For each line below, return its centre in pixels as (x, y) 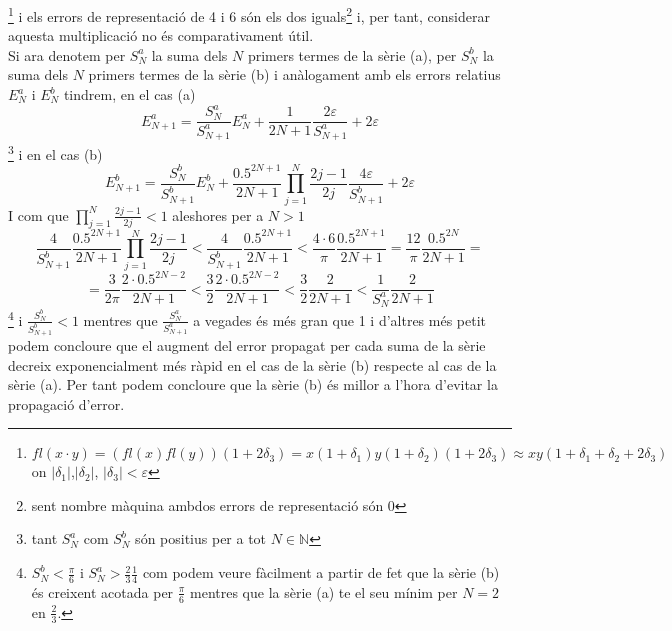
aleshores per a (218, 214)
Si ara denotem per (67, 54)
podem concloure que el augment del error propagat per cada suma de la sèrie (247, 344)
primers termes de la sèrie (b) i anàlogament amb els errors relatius (294, 74)
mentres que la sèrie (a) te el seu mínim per (324, 591)
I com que (38, 214)
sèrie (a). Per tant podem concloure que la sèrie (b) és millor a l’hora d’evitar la (253, 384)
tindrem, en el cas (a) (129, 94)
